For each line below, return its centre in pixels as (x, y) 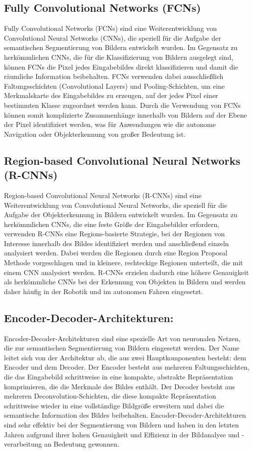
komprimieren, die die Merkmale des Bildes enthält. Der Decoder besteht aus (119, 386)
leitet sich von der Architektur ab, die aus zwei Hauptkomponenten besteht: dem (125, 357)
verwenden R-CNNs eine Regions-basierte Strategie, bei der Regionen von (115, 234)
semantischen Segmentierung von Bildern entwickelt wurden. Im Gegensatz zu (121, 47)
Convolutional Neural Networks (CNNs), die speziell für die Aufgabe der (113, 38)
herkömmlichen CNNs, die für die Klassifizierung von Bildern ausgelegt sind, (119, 57)
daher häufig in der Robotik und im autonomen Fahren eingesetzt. (103, 291)
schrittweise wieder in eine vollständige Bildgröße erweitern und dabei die (114, 405)
